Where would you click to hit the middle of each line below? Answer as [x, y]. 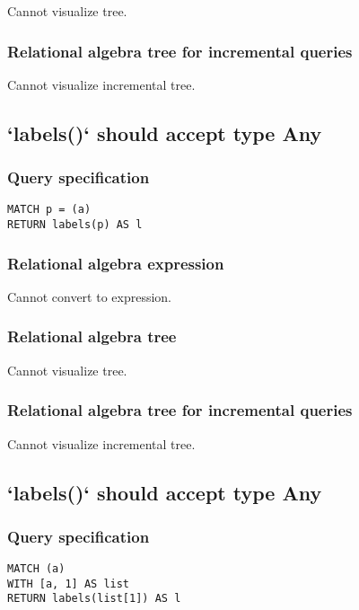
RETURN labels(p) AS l [75, 225]
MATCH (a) [36, 569]
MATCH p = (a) [49, 210]
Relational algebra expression [116, 263]
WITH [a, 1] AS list [69, 583]
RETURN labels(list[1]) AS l [94, 599]
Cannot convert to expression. [90, 296]
